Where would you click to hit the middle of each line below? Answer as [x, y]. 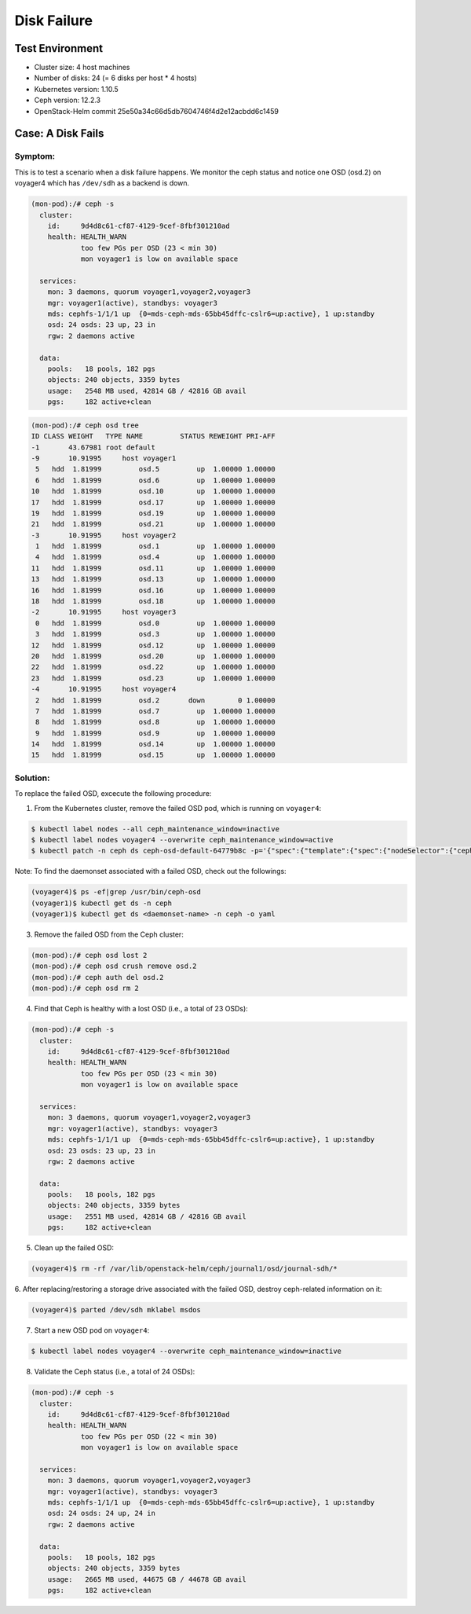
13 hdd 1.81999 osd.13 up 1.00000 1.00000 [153, 579]
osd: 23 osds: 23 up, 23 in [102, 1150]
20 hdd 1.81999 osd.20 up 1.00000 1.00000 [153, 656]
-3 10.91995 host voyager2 [104, 535]
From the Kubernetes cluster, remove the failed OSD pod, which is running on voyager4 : [178, 808]
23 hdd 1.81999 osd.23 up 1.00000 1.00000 [153, 678]
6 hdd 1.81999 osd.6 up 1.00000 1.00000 [155, 480]
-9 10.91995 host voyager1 [104, 458]
